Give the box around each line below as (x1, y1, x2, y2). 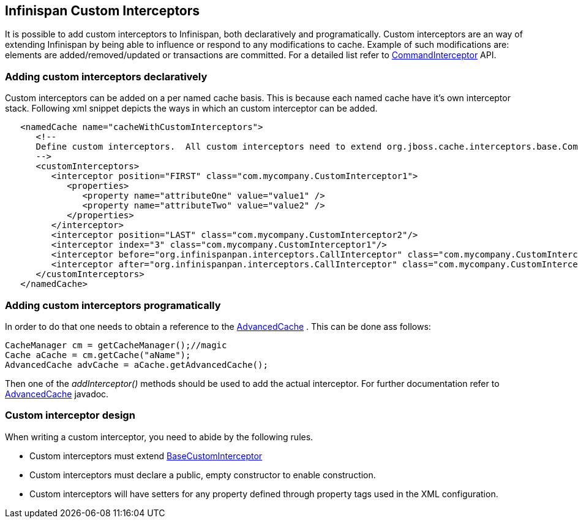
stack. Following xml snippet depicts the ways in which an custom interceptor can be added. (5, 103, 378, 114)
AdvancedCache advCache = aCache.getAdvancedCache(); (5, 359, 268, 370)
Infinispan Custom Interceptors (5, 3, 200, 18)
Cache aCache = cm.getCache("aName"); (5, 349, 191, 360)
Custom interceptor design (5, 409, 135, 422)
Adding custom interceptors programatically (5, 299, 221, 311)
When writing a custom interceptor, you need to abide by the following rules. (5, 431, 313, 442)
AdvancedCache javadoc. (5, 388, 109, 399)
